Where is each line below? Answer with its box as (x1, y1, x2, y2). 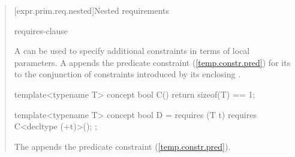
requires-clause (14, 24, 68, 37)
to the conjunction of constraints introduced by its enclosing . (14, 68, 241, 80)
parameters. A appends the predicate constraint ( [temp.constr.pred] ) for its (14, 56, 291, 68)
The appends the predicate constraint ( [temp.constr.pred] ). (14, 140, 231, 152)
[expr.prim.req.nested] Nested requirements (14, 4, 170, 16)
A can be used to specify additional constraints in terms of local (14, 44, 250, 57)
